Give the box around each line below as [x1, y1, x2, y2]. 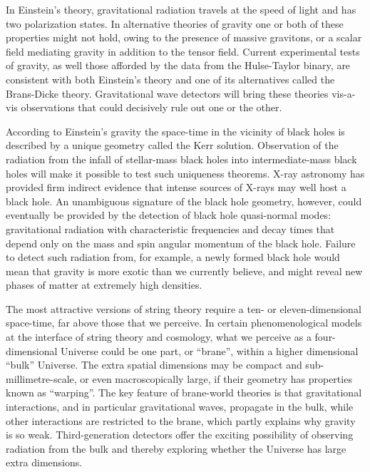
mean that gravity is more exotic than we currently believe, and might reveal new [6, 263, 363, 278]
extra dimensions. [6, 455, 83, 470]
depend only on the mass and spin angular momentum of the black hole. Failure [6, 235, 356, 250]
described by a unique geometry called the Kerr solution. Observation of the [6, 138, 339, 153]
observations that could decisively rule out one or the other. [21, 100, 282, 115]
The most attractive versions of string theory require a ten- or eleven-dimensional [6, 301, 361, 316]
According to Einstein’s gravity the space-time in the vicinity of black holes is [6, 123, 345, 138]
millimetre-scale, [6, 371, 77, 386]
